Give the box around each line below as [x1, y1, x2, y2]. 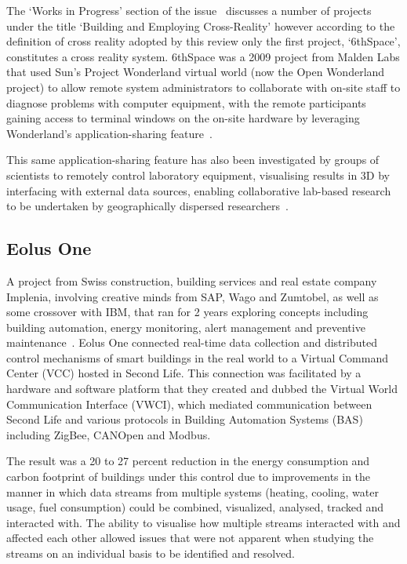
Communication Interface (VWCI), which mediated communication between [6, 395, 372, 412]
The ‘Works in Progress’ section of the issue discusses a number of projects [6, 2, 372, 18]
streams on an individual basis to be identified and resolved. [6, 545, 295, 562]
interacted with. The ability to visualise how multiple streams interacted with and [6, 514, 401, 530]
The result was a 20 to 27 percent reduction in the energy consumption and [6, 453, 370, 469]
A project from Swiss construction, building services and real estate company [6, 272, 377, 289]
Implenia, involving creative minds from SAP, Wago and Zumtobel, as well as [6, 288, 379, 304]
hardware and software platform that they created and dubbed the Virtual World [6, 380, 398, 397]
